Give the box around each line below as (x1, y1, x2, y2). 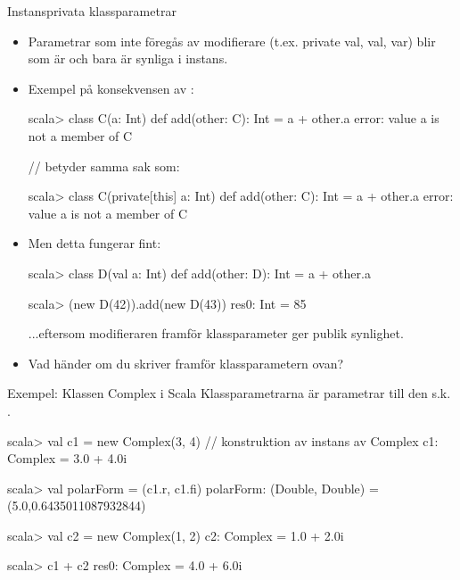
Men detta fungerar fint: (28, 234, 161, 253)
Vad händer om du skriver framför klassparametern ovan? (28, 353, 344, 372)
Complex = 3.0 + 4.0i (7, 449, 127, 468)
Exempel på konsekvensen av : (28, 79, 194, 97)
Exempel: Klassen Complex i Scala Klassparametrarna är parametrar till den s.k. (7, 384, 451, 402)
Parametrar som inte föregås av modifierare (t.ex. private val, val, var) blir (28, 31, 436, 50)
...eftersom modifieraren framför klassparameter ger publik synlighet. (28, 324, 404, 343)
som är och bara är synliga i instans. (28, 49, 228, 68)
